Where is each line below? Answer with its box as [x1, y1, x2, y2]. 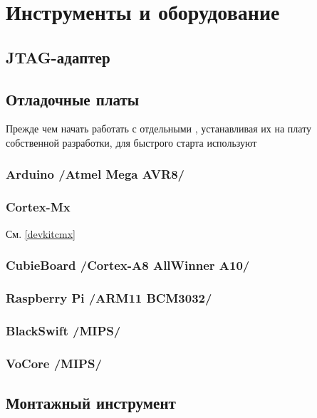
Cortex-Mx [6, 198, 71, 216]
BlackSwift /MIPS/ [6, 321, 121, 339]
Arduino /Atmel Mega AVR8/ [6, 165, 185, 183]
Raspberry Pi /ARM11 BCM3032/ [6, 288, 212, 306]
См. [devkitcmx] [6, 226, 76, 241]
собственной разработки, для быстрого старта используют [6, 135, 257, 150]
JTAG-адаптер [6, 46, 110, 68]
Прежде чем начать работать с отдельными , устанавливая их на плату [6, 121, 312, 136]
